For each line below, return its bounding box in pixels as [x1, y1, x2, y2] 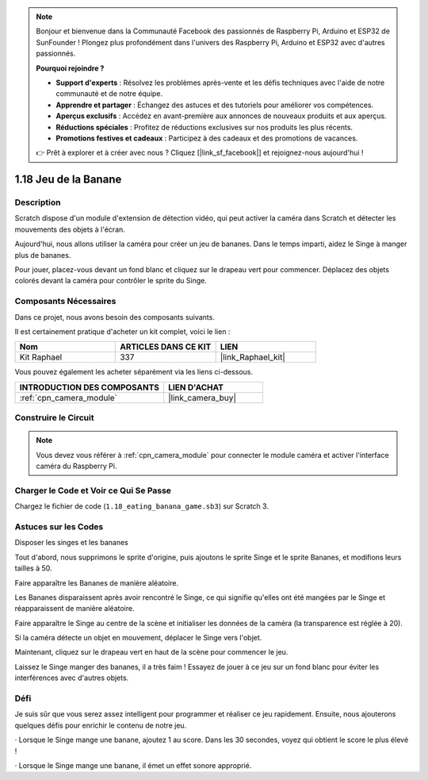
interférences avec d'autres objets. [14, 673, 129, 682]
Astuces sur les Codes [14, 521, 104, 532]
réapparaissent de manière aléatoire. [14, 604, 135, 613]
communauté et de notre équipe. [55, 89, 163, 98]
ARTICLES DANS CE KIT [120, 341, 212, 352]
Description [14, 197, 61, 208]
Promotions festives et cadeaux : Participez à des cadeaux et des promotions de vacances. [55, 133, 358, 143]
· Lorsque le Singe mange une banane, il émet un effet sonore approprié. [14, 760, 252, 770]
